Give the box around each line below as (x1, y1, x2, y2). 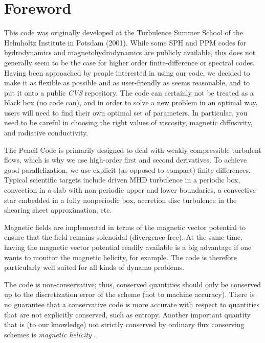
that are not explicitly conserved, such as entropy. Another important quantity (4, 309, 251, 319)
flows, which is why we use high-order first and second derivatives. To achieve (4, 154, 247, 165)
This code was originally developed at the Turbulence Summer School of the (4, 27, 243, 38)
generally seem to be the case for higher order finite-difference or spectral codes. (4, 57, 255, 67)
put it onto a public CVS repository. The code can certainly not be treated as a (4, 87, 254, 98)
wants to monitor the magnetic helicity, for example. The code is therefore (4, 251, 237, 262)
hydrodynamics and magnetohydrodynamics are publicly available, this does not (4, 47, 256, 58)
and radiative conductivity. (4, 127, 89, 138)
